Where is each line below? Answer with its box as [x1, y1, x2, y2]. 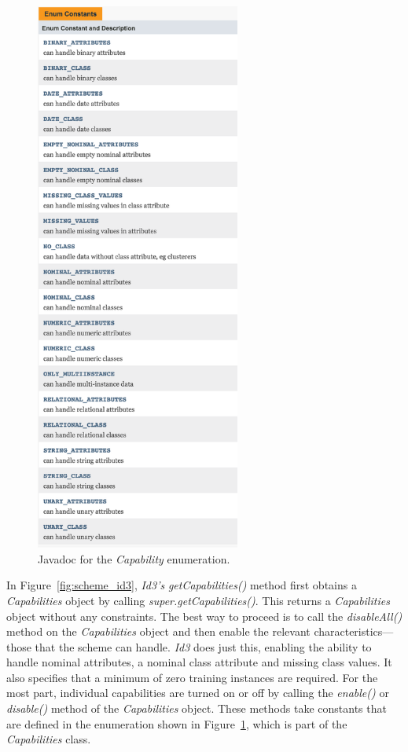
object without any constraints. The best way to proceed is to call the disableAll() [6, 607, 402, 624]
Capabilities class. [6, 731, 91, 747]
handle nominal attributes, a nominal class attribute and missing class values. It [6, 654, 392, 670]
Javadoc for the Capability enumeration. [38, 550, 230, 567]
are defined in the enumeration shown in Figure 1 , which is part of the [6, 715, 347, 732]
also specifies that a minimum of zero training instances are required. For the [6, 669, 378, 685]
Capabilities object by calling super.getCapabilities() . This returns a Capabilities [6, 592, 390, 608]
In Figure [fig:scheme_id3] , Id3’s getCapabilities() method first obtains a [6, 577, 357, 593]
